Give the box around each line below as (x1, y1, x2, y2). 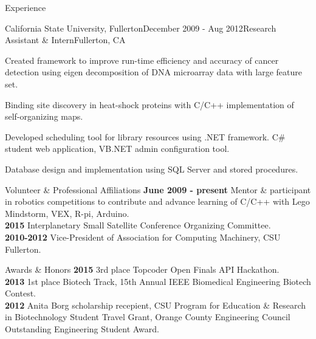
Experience (5, 1, 46, 13)
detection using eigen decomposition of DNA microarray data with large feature (5, 66, 302, 78)
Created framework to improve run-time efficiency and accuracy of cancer (5, 53, 279, 66)
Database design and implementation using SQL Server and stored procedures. (5, 162, 298, 175)
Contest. (5, 287, 36, 300)
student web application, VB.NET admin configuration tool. (5, 142, 230, 155)
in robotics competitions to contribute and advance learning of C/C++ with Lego (5, 195, 310, 208)
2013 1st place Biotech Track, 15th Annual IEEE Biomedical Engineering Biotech (5, 275, 311, 287)
